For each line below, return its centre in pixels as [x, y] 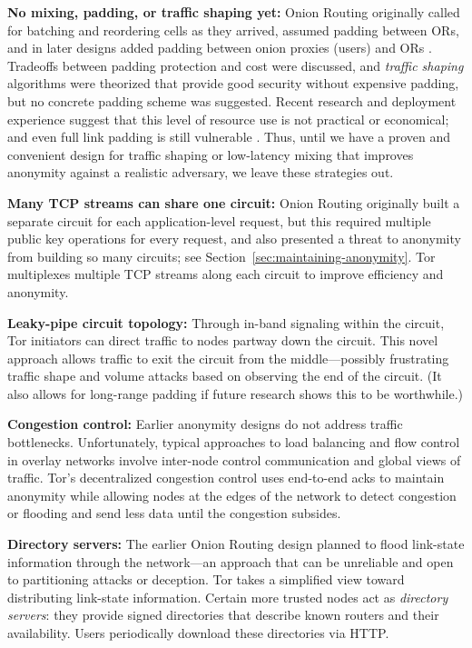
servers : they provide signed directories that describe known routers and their [223, 615]
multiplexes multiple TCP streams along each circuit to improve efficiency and [226, 274]
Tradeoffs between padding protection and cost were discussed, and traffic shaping [236, 65]
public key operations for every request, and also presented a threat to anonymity [234, 239]
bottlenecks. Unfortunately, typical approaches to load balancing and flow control [234, 442]
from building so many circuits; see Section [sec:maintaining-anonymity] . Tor [221, 256]
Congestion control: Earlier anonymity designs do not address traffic [205, 424]
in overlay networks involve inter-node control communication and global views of [234, 459]
